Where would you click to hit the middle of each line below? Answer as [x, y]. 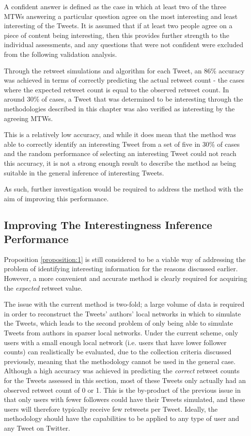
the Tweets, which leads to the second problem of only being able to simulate [118, 323]
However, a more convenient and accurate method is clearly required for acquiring [126, 278]
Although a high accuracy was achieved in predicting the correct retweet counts [122, 371]
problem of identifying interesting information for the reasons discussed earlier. [121, 269]
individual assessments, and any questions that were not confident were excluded [124, 44]
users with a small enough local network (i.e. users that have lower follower [115, 342]
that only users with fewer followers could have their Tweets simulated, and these [125, 399]
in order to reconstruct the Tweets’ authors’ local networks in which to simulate [123, 313]
